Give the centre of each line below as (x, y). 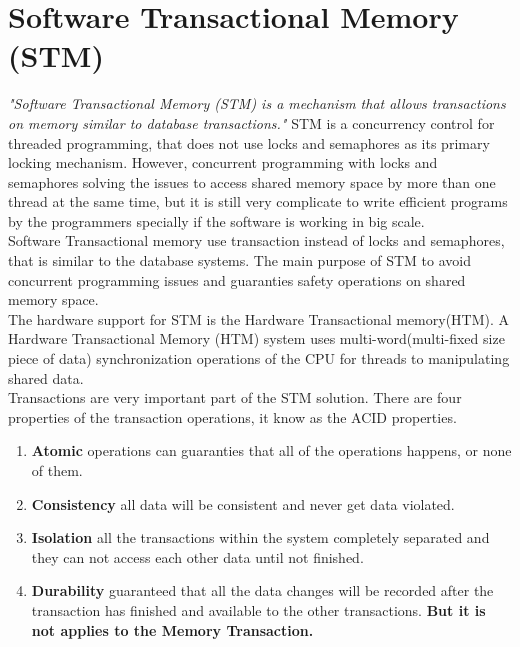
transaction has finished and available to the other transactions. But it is (258, 609)
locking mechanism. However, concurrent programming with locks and (223, 162)
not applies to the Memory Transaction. (172, 629)
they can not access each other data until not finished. (197, 556)
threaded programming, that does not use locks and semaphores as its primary (249, 142)
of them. (57, 470)
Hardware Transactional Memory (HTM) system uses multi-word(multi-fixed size (256, 338)
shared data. (46, 377)
